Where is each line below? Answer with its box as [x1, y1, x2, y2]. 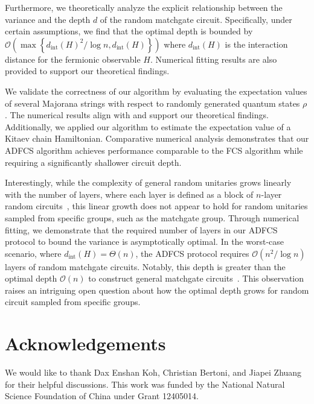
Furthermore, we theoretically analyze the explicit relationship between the [5, 1, 283, 13]
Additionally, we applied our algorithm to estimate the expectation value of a [5, 120, 291, 133]
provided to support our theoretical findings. [5, 65, 170, 77]
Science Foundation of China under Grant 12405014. [5, 390, 199, 402]
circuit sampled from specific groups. [5, 295, 141, 308]
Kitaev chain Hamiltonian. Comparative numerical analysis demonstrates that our [5, 132, 309, 145]
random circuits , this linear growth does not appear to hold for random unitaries [5, 200, 308, 212]
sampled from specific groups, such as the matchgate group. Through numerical [5, 211, 300, 224]
